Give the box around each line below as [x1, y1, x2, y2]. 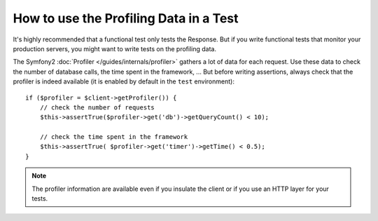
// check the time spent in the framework [39, 133, 188, 141]
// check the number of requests [39, 103, 155, 112]
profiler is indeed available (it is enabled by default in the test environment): [13, 77, 234, 86]
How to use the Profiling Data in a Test [13, 11, 239, 26]
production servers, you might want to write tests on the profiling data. [13, 44, 217, 53]
